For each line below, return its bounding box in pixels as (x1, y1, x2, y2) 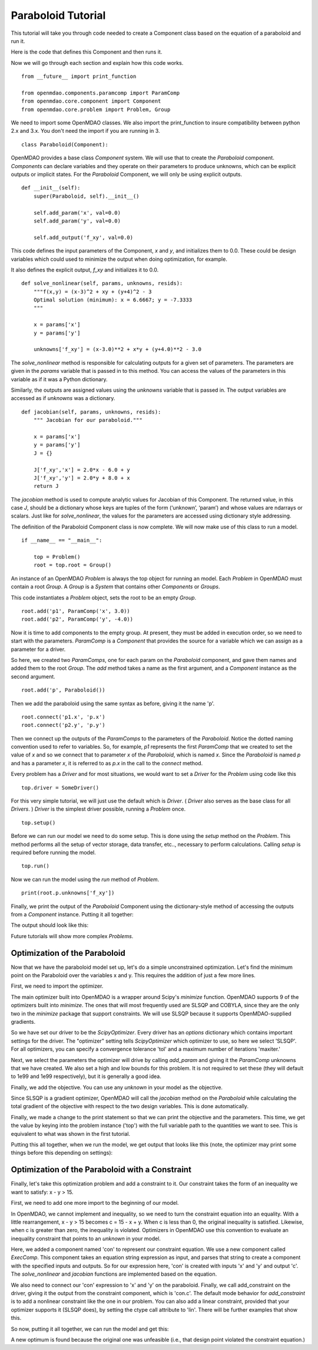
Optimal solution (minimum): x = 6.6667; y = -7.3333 (33, 297, 193, 303)
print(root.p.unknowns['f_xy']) (21, 890, 115, 896)
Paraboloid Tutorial (11, 9, 106, 22)
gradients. (11, 1018, 35, 1025)
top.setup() (21, 819, 56, 826)
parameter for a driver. (11, 645, 66, 653)
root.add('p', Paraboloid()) (21, 687, 105, 693)
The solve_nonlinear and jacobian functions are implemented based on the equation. (11, 1270, 217, 1277)
